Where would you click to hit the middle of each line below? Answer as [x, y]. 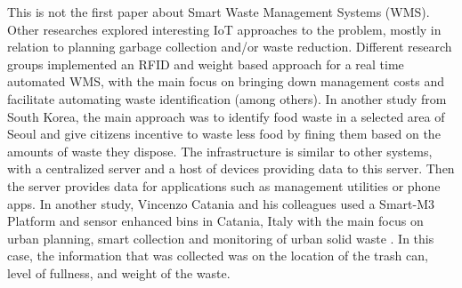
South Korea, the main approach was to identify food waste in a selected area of [226, 116]
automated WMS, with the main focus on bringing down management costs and [226, 81]
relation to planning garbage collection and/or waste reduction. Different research [230, 47]
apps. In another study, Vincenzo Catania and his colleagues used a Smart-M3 [221, 203]
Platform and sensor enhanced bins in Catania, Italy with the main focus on [215, 221]
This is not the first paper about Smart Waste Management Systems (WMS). [219, 12]
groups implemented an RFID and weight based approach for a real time [206, 64]
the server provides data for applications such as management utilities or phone [224, 185]
